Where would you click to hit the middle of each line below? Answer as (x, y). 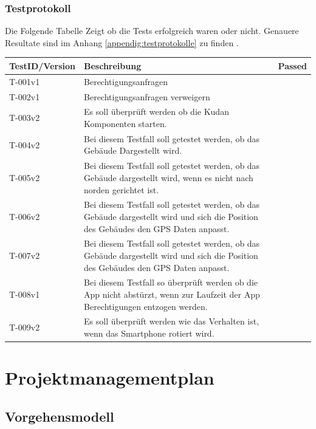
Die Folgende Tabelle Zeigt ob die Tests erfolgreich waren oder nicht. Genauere (152, 31)
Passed (292, 65)
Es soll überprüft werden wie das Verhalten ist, (172, 321)
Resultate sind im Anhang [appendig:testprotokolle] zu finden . (122, 42)
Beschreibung (113, 65)
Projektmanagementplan (110, 378)
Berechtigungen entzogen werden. (146, 306)
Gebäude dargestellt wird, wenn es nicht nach (169, 177)
